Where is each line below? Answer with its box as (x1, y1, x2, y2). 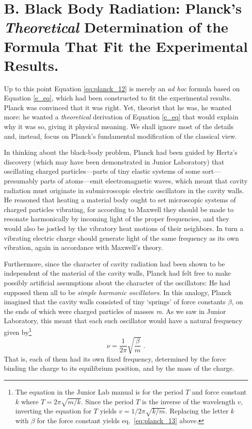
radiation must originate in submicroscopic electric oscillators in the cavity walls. (4, 185, 244, 195)
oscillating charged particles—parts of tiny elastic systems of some (4, 166, 201, 176)
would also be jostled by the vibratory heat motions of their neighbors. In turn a (4, 223, 244, 233)
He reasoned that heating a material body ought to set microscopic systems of (4, 195, 236, 205)
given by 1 (4, 325, 32, 337)
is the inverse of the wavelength (142, 396, 236, 406)
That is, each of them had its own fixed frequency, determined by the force (4, 353, 226, 363)
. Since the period (81, 396, 134, 406)
